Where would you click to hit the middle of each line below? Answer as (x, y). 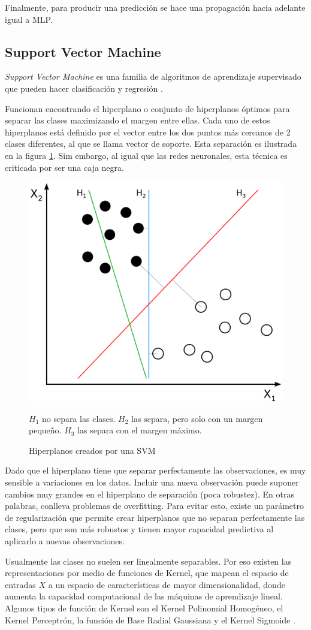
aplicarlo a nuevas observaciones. (65, 540)
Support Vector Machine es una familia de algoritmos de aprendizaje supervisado (153, 76)
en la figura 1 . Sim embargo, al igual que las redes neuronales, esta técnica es (146, 155)
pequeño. (45, 430)
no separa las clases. (78, 418)
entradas (20, 584)
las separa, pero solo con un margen (197, 418)
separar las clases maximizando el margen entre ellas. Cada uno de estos (138, 120)
